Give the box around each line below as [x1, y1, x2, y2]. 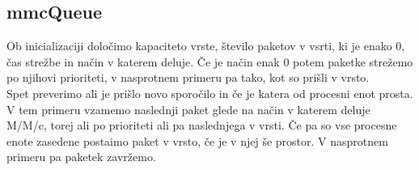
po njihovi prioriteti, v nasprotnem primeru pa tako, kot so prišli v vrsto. [6, 69, 370, 86]
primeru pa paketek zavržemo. [6, 148, 156, 165]
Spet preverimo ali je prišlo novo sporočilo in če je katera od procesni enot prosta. [6, 84, 413, 101]
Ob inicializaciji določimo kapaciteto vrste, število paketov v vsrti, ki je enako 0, [6, 37, 405, 54]
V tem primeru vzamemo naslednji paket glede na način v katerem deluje [6, 100, 370, 117]
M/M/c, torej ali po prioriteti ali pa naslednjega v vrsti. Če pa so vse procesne [6, 117, 397, 134]
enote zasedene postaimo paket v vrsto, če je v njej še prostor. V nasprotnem [6, 132, 388, 149]
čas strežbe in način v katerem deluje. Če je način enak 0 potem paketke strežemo [6, 53, 413, 70]
